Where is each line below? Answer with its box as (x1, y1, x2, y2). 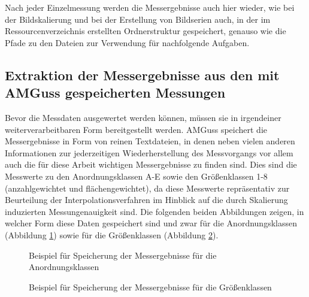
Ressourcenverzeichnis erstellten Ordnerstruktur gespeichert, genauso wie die (5, 25, 286, 37)
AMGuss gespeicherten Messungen (5, 83, 226, 102)
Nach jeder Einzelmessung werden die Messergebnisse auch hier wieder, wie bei (5, 1, 295, 13)
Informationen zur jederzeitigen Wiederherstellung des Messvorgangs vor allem (5, 146, 293, 159)
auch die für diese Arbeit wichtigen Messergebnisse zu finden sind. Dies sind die (5, 158, 297, 171)
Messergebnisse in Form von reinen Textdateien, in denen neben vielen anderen (5, 135, 295, 147)
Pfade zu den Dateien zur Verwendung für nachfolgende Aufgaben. (5, 36, 250, 49)
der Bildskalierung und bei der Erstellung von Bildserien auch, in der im (5, 13, 271, 25)
